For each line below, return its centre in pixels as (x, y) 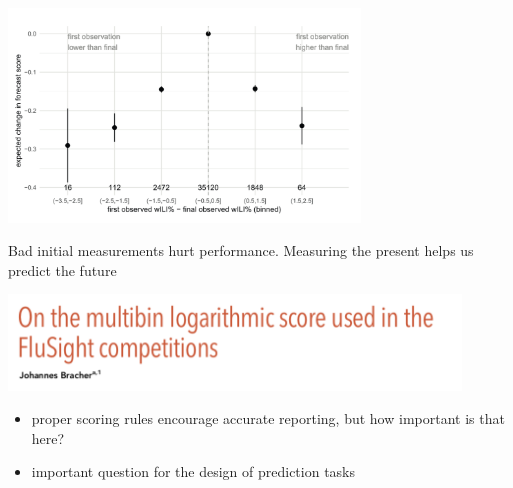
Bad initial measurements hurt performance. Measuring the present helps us (241, 250)
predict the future (62, 269)
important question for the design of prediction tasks (193, 471)
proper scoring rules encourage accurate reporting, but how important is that (268, 418)
